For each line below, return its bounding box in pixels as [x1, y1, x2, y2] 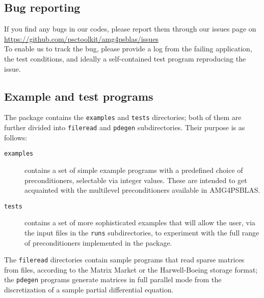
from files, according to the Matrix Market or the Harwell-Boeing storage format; [4, 264, 258, 275]
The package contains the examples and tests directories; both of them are [4, 112, 242, 123]
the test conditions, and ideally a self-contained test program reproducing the [4, 53, 246, 64]
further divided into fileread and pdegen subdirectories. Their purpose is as [4, 122, 245, 133]
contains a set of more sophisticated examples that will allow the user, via [24, 217, 255, 228]
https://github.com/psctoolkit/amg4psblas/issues [4, 33, 159, 44]
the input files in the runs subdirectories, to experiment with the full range [24, 227, 259, 237]
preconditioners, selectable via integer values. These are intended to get [24, 174, 247, 185]
